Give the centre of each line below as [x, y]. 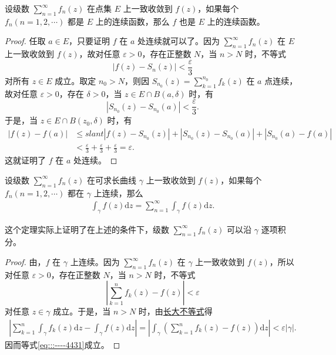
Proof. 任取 [25, 41]
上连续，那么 [118, 192]
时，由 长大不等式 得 [175, 311]
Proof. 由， [25, 262]
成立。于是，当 [82, 311]
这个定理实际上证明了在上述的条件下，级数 [87, 229]
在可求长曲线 [112, 180]
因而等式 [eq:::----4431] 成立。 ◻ [63, 345]
